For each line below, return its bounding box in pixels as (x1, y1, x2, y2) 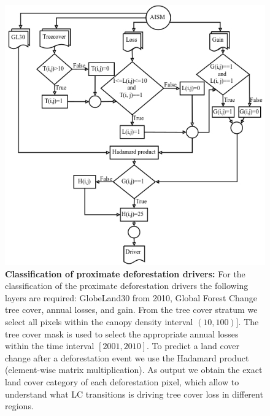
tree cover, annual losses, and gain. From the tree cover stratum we (5, 303, 258, 316)
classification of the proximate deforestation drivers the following (5, 279, 249, 292)
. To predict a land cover (147, 339, 240, 352)
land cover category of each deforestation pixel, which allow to (5, 375, 239, 388)
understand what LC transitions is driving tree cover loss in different (5, 387, 263, 400)
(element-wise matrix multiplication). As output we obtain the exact (5, 363, 263, 376)
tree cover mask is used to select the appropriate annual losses (5, 327, 239, 340)
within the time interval (5, 339, 94, 352)
